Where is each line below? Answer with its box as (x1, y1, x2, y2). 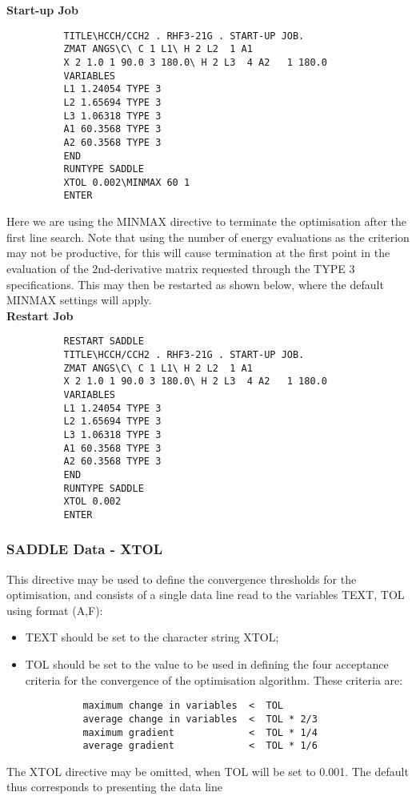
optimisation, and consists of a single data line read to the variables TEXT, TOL (6, 586, 405, 603)
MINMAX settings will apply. (6, 291, 152, 308)
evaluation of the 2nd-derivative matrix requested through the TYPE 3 (6, 259, 355, 276)
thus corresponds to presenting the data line (6, 778, 222, 795)
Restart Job (6, 307, 74, 324)
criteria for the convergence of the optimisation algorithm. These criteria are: (25, 671, 403, 688)
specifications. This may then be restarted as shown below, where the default (6, 275, 384, 292)
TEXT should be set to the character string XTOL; (25, 629, 279, 645)
